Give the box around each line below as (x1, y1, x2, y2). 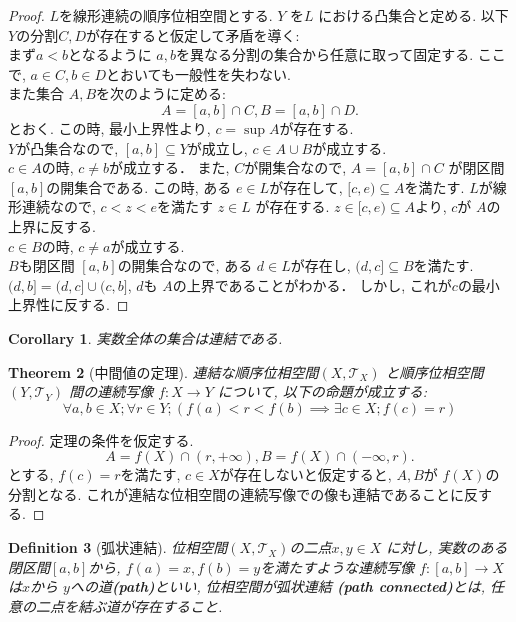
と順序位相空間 (385, 361, 484, 382)
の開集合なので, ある (117, 255, 253, 276)
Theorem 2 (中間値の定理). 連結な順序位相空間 (8, 361, 319, 382)
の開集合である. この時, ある (46, 176, 232, 197)
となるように (68, 44, 152, 65)
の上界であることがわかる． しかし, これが (172, 274, 452, 295)
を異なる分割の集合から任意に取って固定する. (175, 44, 474, 65)
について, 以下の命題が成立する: (217, 381, 428, 402)
